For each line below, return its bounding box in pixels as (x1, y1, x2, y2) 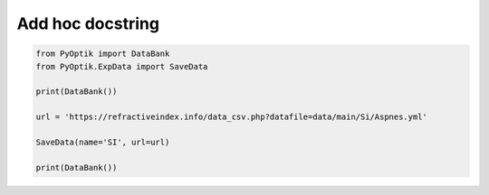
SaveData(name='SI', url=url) (35, 136, 170, 147)
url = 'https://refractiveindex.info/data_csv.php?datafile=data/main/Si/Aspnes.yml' (35, 112, 427, 122)
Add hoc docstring (16, 14, 160, 33)
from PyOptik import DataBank (35, 49, 170, 59)
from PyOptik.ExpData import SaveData (35, 61, 208, 71)
